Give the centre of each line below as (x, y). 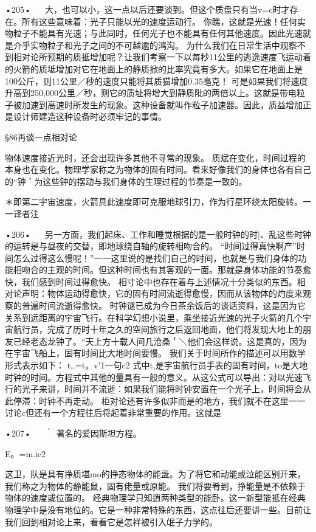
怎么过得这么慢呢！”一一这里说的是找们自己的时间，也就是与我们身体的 (156, 257)
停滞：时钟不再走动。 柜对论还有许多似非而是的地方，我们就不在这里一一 (159, 400)
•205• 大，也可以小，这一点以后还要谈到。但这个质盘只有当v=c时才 (147, 9)
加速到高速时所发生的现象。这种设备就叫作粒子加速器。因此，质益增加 (162, 104)
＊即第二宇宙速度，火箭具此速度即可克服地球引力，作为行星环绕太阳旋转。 (154, 202)
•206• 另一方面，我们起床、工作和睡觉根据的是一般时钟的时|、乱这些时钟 (158, 234)
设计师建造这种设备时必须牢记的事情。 (90, 116)
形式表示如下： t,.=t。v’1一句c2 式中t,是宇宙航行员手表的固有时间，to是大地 (156, 365)
